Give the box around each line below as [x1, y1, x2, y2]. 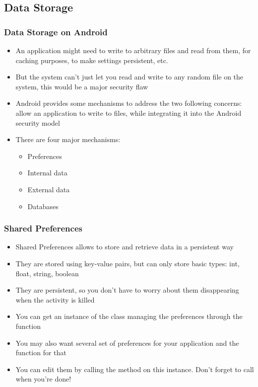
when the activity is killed [15, 294, 95, 305]
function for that [15, 347, 66, 358]
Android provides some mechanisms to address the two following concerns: [15, 98, 242, 108]
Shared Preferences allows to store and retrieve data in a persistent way [15, 241, 234, 252]
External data [27, 184, 70, 194]
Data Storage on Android [4, 25, 108, 38]
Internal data [27, 167, 67, 178]
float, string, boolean [15, 268, 79, 278]
